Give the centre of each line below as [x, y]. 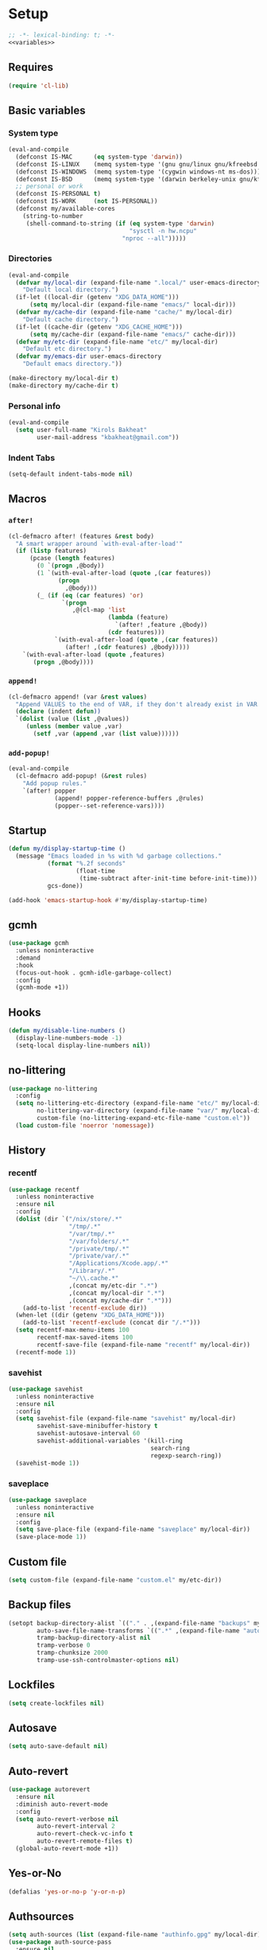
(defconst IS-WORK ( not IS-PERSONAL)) [87, 201]
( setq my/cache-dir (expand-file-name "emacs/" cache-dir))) [133, 334]
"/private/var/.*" [99, 1256]
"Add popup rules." [55, 783]
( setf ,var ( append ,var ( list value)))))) [106, 734]
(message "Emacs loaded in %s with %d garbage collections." [119, 856]
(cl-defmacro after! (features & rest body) [81, 536]
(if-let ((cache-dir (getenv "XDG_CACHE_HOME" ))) [99, 327]
